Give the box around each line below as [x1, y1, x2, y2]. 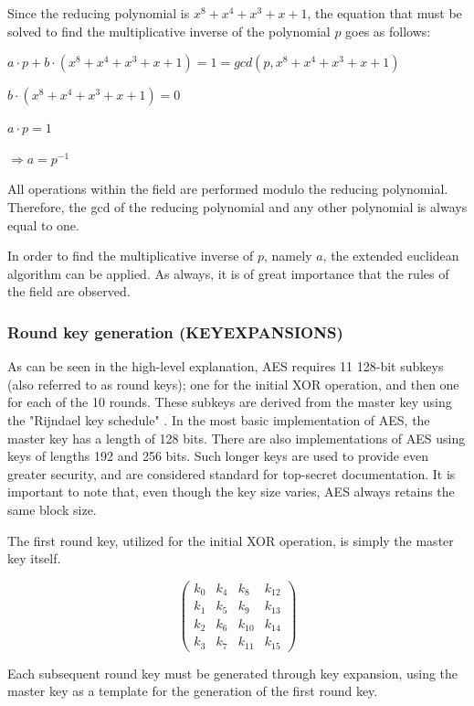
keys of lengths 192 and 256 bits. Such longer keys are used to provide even [7, 446, 428, 465]
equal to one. [7, 215, 79, 234]
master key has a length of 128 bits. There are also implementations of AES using [7, 428, 466, 447]
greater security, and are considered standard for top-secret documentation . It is [7, 464, 456, 483]
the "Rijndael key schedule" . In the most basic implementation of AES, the [7, 410, 430, 429]
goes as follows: [345, 21, 431, 40]
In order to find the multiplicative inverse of [7, 246, 254, 265]
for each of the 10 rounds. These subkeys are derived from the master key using [7, 392, 452, 412]
